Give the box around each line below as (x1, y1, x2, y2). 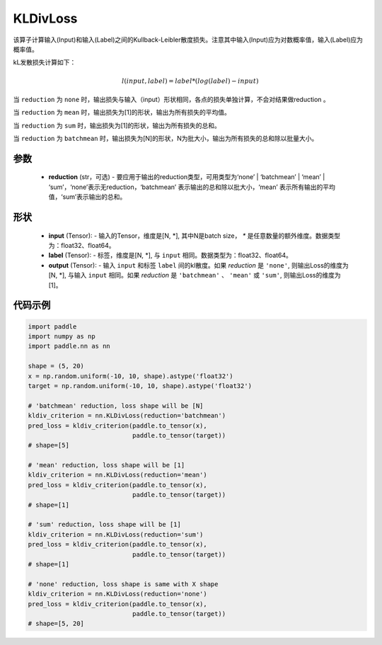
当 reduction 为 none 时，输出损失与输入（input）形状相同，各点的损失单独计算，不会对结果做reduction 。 (13, 95, 330, 103)
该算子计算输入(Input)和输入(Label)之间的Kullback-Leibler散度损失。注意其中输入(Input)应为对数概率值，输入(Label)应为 (13, 35, 364, 44)
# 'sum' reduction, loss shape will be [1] (28, 520, 182, 529)
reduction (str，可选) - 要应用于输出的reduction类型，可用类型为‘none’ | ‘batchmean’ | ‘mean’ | (48, 173, 325, 181)
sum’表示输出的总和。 (62, 193, 127, 201)
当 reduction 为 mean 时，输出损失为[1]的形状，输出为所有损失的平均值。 (13, 108, 231, 117)
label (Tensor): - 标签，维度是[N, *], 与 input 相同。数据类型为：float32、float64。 (48, 251, 293, 260)
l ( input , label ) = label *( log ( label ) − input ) (121, 76, 259, 85)
